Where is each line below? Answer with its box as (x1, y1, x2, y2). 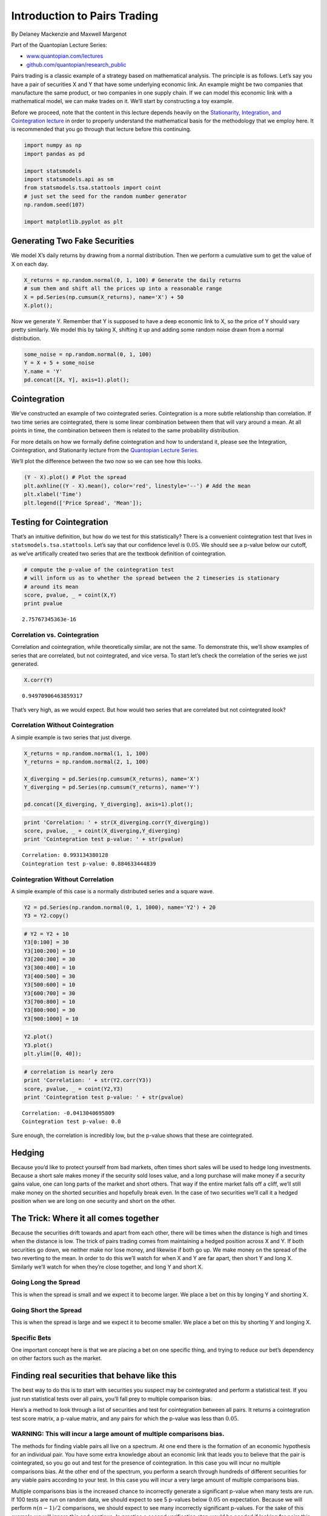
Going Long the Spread (11, 1278, 81, 1287)
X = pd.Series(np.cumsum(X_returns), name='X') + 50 (24, 293, 184, 300)
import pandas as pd (24, 150, 85, 157)
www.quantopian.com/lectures (26, 52, 104, 60)
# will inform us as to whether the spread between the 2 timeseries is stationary (24, 575, 280, 582)
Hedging (11, 1147, 45, 1158)
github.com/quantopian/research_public (26, 61, 127, 68)
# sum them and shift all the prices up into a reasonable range (24, 285, 222, 292)
